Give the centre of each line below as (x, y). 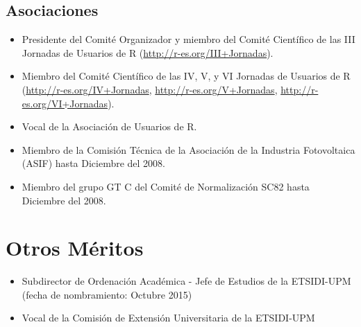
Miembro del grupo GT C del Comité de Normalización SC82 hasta (166, 186)
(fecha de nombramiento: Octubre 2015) (107, 294)
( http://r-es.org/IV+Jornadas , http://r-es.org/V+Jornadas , (150, 89)
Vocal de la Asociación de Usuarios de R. (109, 126)
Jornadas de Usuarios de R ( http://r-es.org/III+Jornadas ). (148, 52)
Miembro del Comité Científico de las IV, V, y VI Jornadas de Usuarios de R (186, 76)
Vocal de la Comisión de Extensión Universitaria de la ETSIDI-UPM (168, 318)
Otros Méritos (75, 248)
